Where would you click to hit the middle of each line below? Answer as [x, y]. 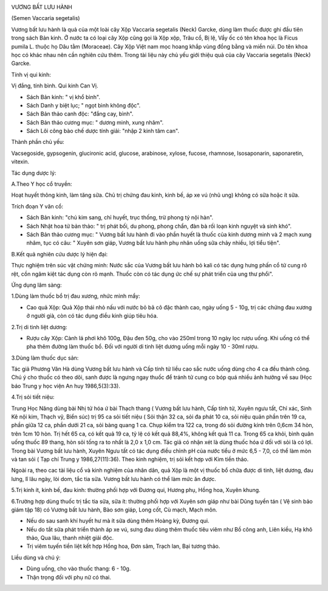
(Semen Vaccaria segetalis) [46, 18]
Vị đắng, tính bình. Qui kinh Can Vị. [55, 86]
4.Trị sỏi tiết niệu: [33, 397]
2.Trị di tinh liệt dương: [39, 327]
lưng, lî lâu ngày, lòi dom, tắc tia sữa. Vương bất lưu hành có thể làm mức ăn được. [114, 479]
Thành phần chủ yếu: [38, 142]
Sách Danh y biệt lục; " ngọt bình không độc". [84, 105]
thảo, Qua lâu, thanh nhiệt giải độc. [70, 538]
